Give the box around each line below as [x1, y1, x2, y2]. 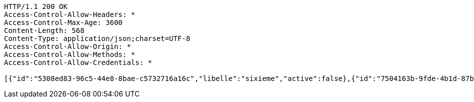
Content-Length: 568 [4, 26, 85, 34]
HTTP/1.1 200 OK [4, 2, 68, 10]
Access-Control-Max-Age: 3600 [4, 18, 123, 26]
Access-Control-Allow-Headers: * [4, 10, 136, 18]
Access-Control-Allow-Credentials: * [4, 58, 153, 66]
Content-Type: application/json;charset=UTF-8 [4, 34, 190, 42]
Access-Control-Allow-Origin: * [4, 42, 131, 50]
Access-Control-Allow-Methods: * [4, 50, 136, 58]
